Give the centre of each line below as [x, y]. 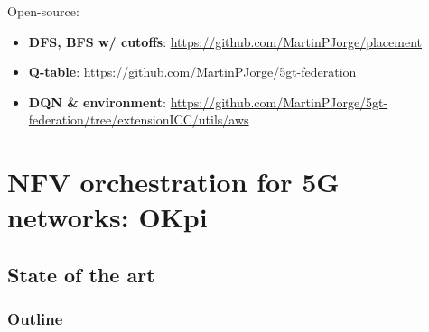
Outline [35, 319]
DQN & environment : [98, 101]
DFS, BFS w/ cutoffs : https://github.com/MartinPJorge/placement [225, 41]
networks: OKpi [107, 217]
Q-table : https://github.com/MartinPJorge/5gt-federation [192, 72]
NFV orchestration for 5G [173, 182]
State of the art [81, 274]
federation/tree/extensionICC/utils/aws [139, 120]
